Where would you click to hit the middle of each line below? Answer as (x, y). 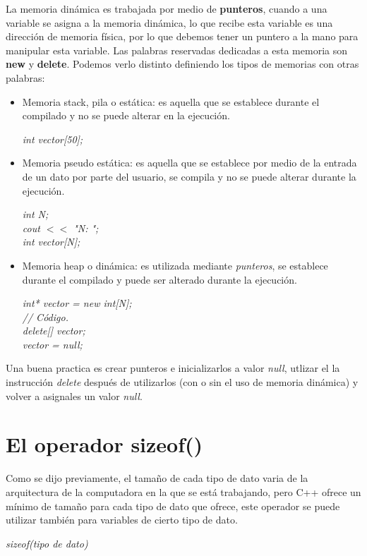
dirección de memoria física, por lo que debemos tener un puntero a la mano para (182, 36)
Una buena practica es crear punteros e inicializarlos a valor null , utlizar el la (173, 368)
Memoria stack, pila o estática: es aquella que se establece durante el (171, 101)
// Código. (45, 316)
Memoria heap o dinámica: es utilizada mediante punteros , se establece (175, 265)
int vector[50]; (53, 139)
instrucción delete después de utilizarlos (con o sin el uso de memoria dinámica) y (182, 382)
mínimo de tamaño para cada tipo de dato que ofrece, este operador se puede (173, 506)
